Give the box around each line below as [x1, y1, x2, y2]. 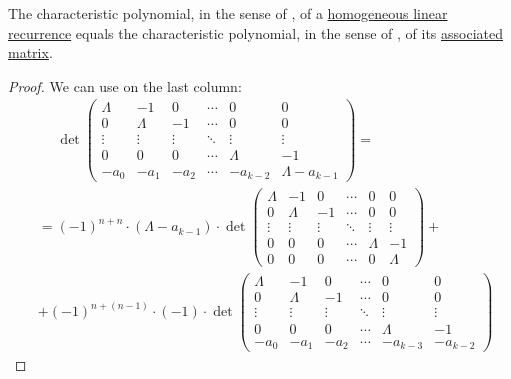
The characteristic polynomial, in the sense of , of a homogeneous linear [8, 3, 448, 23]
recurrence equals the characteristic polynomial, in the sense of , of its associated [8, 22, 503, 43]
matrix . [8, 42, 53, 63]
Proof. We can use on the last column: [8, 75, 242, 96]
